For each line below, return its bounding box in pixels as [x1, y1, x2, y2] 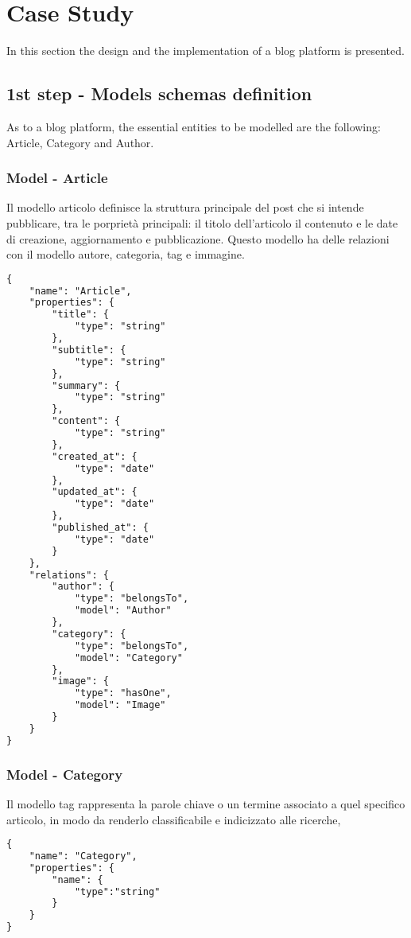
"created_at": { [52, 450, 138, 462]
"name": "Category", [29, 850, 138, 862]
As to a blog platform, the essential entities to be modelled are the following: [6, 118, 381, 134]
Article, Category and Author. [6, 134, 154, 150]
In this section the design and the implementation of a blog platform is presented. [6, 42, 405, 59]
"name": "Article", [29, 285, 132, 297]
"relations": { [29, 569, 109, 581]
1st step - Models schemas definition [6, 81, 312, 106]
